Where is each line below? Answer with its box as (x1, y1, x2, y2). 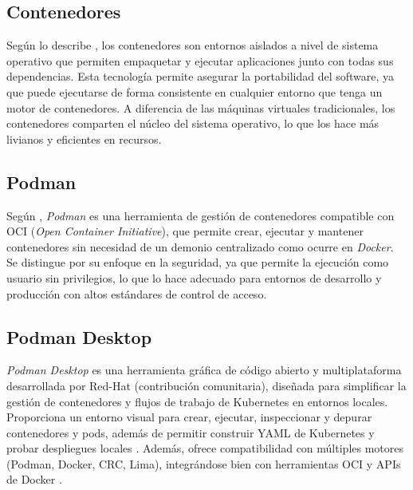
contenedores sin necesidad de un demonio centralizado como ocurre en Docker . (6, 238, 394, 255)
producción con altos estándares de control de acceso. (6, 285, 267, 302)
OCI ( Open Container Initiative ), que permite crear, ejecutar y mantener (6, 223, 364, 239)
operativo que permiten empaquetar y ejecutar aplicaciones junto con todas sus (6, 52, 394, 69)
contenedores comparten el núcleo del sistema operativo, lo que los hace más (6, 115, 380, 132)
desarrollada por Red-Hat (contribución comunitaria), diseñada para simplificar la (6, 377, 407, 393)
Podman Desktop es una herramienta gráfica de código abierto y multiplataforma (6, 362, 402, 378)
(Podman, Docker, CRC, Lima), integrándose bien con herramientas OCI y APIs (6, 455, 401, 472)
